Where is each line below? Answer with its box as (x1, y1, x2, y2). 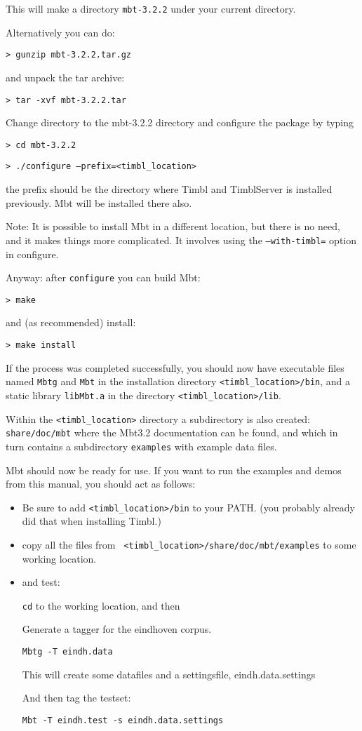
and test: (22, 575, 60, 589)
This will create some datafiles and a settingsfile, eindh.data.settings (22, 666, 316, 681)
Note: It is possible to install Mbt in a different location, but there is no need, (6, 219, 340, 234)
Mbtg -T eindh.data (22, 647, 113, 657)
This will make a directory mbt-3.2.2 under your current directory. (6, 1, 296, 15)
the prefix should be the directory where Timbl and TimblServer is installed (6, 182, 333, 196)
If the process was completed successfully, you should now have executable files (6, 360, 344, 375)
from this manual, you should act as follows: (6, 476, 196, 491)
